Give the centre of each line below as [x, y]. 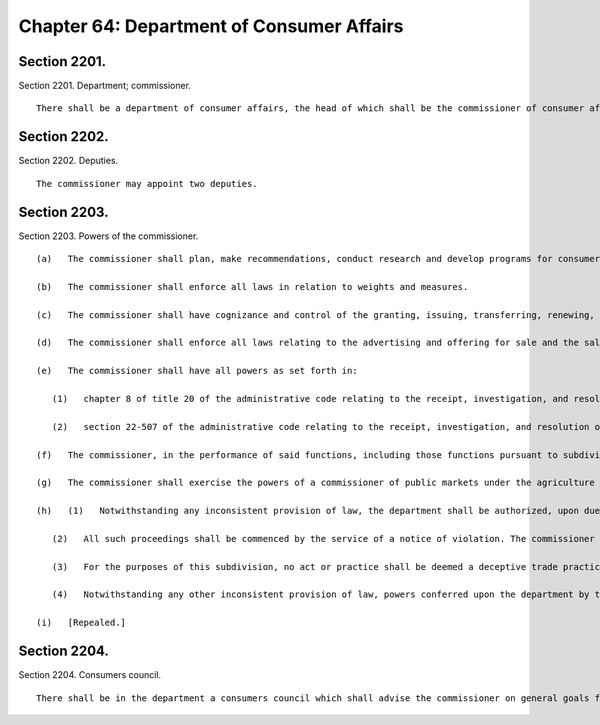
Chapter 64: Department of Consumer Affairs [211, 26]
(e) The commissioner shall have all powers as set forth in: [197, 371]
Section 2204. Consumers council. [90, 675]
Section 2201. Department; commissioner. [105, 86]
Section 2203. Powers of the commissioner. [108, 236]
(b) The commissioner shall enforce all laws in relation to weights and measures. [252, 286]
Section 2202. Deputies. [68, 161]
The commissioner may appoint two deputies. [147, 183]
